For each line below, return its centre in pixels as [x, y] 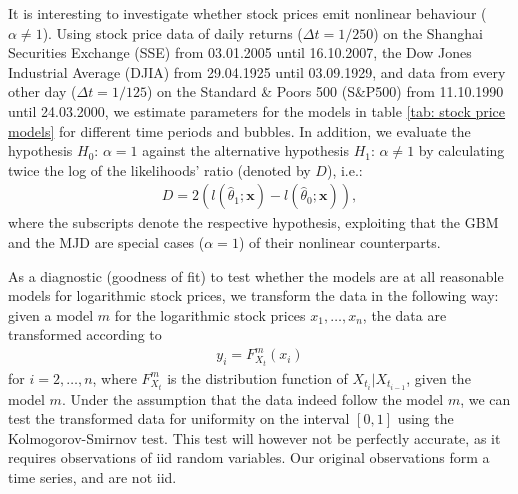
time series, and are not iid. [92, 477]
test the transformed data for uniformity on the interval [179, 418]
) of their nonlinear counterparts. [339, 241]
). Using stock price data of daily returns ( [172, 32]
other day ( [42, 91]
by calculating [461, 150]
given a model [51, 314]
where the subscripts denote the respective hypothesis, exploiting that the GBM [253, 222]
